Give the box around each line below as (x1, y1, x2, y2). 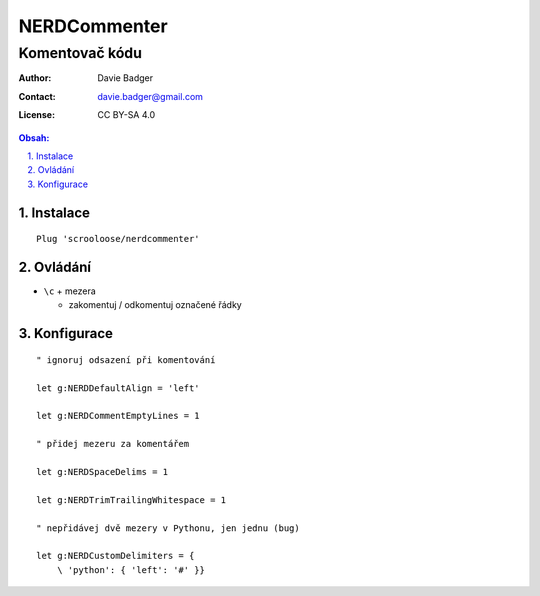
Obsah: (18, 131, 50, 144)
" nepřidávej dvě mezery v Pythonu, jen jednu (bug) (36, 522, 300, 534)
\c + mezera (43, 285, 97, 297)
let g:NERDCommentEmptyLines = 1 (36, 410, 200, 422)
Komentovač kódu (18, 44, 142, 62)
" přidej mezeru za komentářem (36, 438, 190, 450)
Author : (18, 72, 52, 84)
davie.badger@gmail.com (97, 90, 204, 102)
